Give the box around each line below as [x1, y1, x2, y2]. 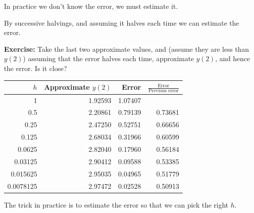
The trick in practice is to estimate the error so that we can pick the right [4, 199, 229, 210]
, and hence [215, 53, 250, 64]
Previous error [148, 88, 179, 94]
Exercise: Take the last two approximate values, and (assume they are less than [4, 43, 249, 54]
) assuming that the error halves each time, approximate [23, 53, 194, 64]
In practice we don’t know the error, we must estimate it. [4, 1, 178, 11]
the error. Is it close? [4, 63, 67, 73]
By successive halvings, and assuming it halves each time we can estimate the [4, 17, 239, 28]
